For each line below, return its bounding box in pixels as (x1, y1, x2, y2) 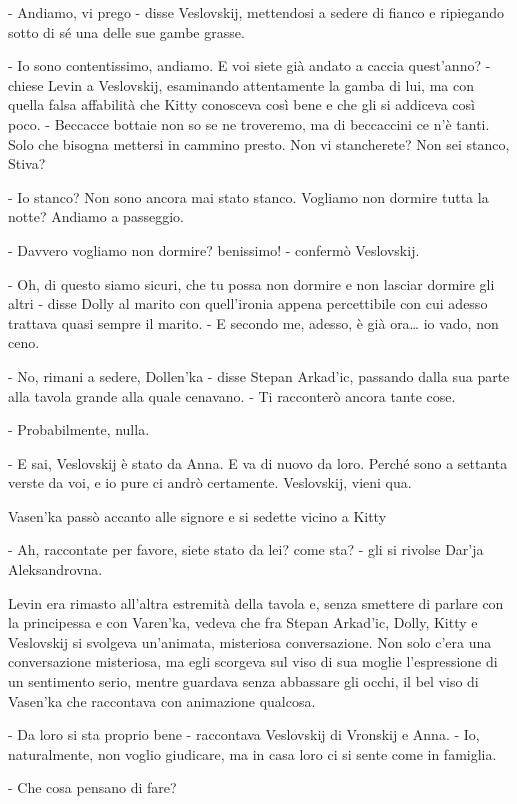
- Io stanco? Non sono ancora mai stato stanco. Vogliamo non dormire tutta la (8, 186, 489, 207)
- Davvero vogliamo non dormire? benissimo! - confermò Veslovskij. (8, 239, 420, 260)
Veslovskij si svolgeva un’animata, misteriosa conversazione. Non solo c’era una (8, 631, 492, 652)
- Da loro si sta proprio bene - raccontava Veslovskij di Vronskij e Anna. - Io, (8, 724, 480, 745)
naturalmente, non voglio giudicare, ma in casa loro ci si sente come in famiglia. (8, 743, 497, 764)
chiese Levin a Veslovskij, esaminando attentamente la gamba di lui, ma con (8, 74, 474, 95)
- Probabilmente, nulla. (8, 419, 150, 440)
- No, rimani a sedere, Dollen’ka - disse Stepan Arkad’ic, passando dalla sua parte (8, 365, 510, 386)
